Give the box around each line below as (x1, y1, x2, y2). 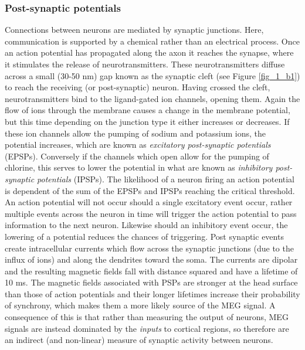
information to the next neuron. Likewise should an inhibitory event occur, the (5, 219, 288, 231)
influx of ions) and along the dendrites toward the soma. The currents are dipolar (5, 253, 298, 266)
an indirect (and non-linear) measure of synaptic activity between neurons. (5, 334, 273, 346)
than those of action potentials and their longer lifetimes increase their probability (5, 287, 300, 300)
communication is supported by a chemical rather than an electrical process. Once (5, 35, 300, 47)
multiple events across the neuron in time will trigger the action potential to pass (5, 207, 297, 219)
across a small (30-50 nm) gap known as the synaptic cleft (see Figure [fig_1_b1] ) (5, 69, 300, 81)
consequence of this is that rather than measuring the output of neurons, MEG (5, 311, 289, 323)
